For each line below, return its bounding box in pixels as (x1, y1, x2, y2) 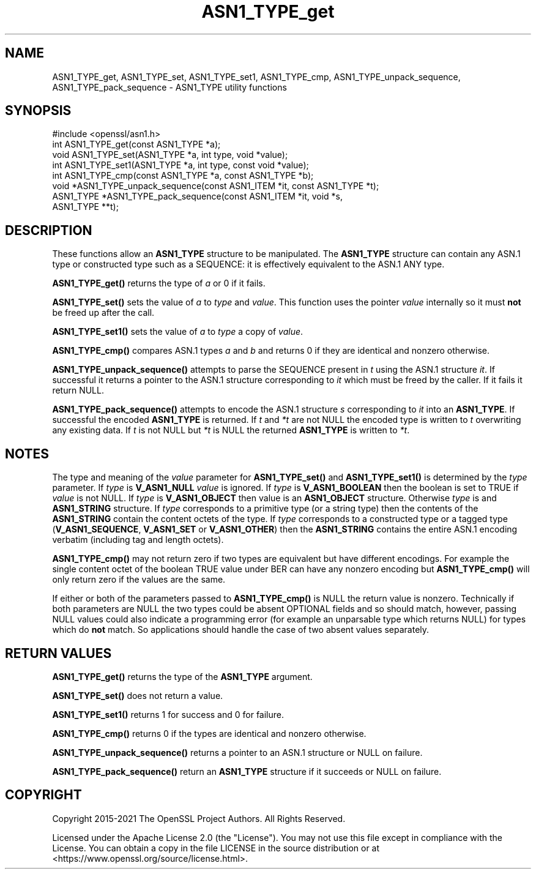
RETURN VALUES (5, 645, 112, 661)
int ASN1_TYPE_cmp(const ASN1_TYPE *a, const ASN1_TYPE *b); (52, 170, 314, 181)
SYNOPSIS (5, 103, 72, 119)
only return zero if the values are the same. (52, 574, 226, 585)
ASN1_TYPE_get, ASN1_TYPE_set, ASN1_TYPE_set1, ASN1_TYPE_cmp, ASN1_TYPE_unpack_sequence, (52, 71, 461, 82)
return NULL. (52, 385, 104, 396)
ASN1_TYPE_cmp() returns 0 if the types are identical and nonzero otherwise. (52, 728, 367, 739)
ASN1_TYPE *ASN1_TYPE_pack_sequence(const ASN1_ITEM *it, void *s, (52, 191, 343, 202)
